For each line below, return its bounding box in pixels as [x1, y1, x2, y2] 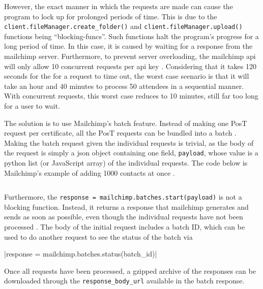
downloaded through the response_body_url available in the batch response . [4, 275, 245, 286]
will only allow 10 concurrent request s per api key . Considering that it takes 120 [4, 60, 256, 71]
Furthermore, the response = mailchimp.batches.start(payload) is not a [4, 191, 242, 202]
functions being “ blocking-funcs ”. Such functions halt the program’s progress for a [4, 30, 259, 41]
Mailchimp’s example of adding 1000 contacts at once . [4, 167, 175, 178]
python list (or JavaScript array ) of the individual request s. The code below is [4, 157, 248, 168]
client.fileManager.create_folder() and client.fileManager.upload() [4, 21, 243, 31]
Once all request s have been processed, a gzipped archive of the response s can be [4, 265, 256, 276]
